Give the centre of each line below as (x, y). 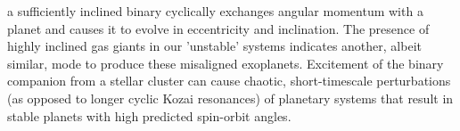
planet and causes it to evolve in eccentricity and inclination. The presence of (218, 28)
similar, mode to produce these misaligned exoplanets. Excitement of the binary (226, 63)
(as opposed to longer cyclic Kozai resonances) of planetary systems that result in (230, 98)
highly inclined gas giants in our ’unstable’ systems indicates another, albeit (214, 46)
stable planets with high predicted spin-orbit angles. (149, 115)
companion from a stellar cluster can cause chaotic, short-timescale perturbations (229, 81)
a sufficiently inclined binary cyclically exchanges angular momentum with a (215, 11)
